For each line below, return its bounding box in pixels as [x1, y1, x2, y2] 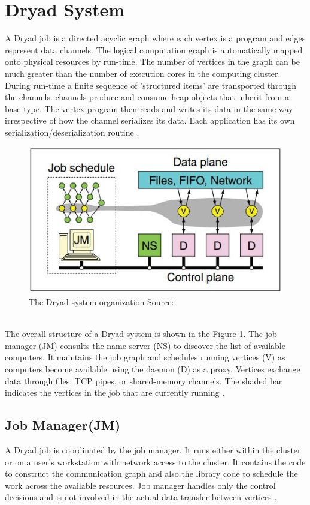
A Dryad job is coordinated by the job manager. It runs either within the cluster [5, 443, 301, 456]
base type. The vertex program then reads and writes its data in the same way [5, 102, 293, 115]
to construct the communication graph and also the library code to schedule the [5, 467, 298, 480]
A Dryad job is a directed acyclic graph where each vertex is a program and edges [5, 32, 306, 44]
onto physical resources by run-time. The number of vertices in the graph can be [5, 55, 300, 68]
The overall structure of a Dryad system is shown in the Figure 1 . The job [5, 327, 277, 340]
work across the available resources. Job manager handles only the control [5, 479, 276, 491]
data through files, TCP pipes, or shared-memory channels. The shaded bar [5, 374, 282, 387]
